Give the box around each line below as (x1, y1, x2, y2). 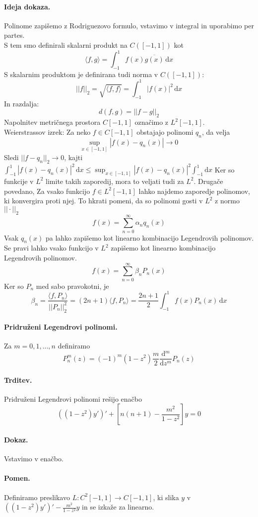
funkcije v (4, 175, 34, 186)
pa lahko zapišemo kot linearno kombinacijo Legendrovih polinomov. (45, 232, 254, 243)
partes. (4, 30, 25, 40)
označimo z (134, 117, 169, 127)
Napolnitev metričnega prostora (4, 117, 101, 127)
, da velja (201, 126, 230, 137)
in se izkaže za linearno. (82, 502, 154, 512)
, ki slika (153, 492, 179, 502)
